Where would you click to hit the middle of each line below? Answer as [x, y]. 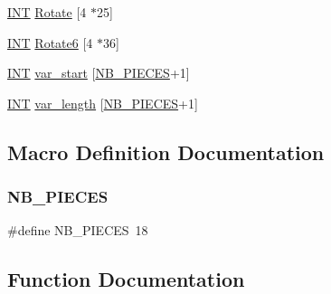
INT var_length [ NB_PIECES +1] [103, 103]
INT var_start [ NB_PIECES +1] [99, 73]
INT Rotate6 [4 [50, 42]
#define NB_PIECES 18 [78, 230]
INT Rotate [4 [47, 12]
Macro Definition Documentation [166, 152]
